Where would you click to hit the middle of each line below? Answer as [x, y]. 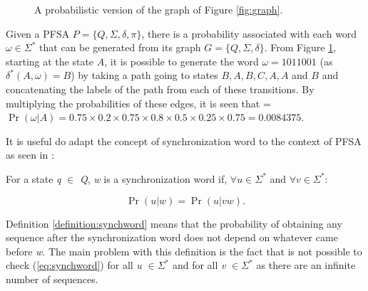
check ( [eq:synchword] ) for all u [74, 265]
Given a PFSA [38, 33]
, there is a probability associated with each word [249, 33]
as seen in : [30, 155]
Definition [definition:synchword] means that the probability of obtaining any [174, 223]
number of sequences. [52, 279]
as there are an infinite [306, 265]
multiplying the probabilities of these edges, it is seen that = [138, 103]
